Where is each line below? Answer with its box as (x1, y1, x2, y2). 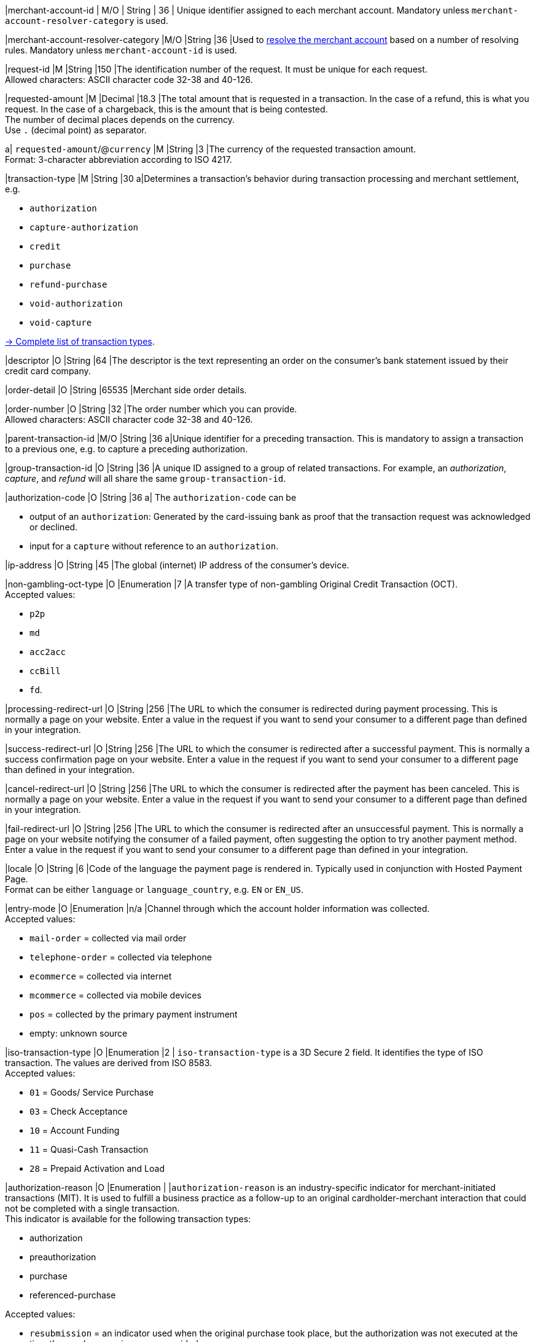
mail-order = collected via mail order (29, 933, 187, 943)
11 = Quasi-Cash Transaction (29, 1144, 149, 1155)
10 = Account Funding (29, 1125, 120, 1136)
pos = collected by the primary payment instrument (29, 1009, 238, 1019)
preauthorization (29, 1252, 96, 1262)
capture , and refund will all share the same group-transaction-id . (5, 473, 286, 484)
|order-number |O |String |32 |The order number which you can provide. (5, 404, 297, 414)
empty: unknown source (29, 1028, 128, 1038)
